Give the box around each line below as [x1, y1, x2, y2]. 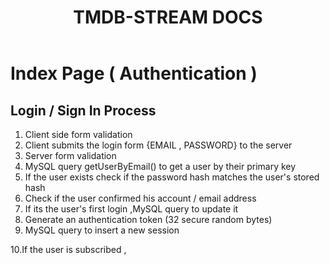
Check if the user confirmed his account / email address [24, 192, 257, 204]
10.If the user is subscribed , [10, 244, 127, 255]
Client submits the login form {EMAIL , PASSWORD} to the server [24, 139, 293, 151]
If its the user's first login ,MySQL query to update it [24, 203, 239, 215]
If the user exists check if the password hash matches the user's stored [24, 171, 320, 183]
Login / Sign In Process [10, 102, 157, 119]
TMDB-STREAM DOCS [73, 6, 263, 29]
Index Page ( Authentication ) [10, 62, 258, 85]
